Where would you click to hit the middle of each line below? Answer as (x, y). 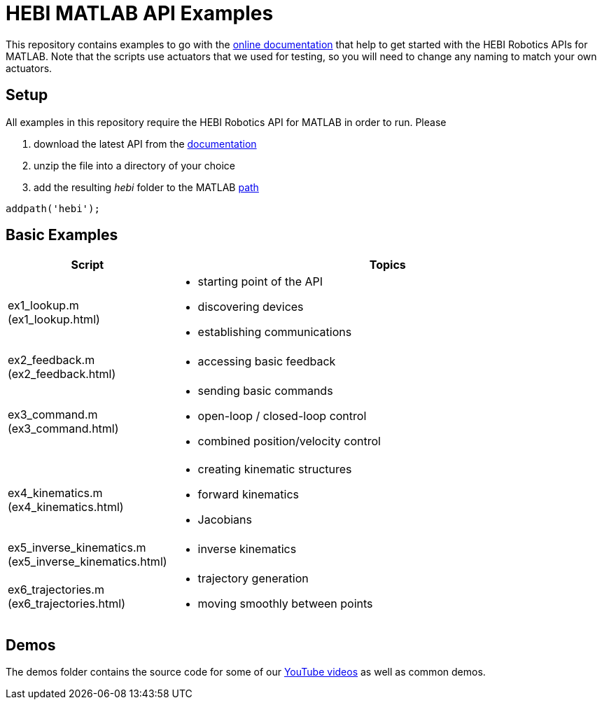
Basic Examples (62, 235)
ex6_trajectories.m (56, 590)
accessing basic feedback (267, 362)
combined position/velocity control (289, 441)
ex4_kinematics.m (55, 493)
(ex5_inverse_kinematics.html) (87, 562)
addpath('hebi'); (53, 208)
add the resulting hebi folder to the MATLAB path (146, 187)
